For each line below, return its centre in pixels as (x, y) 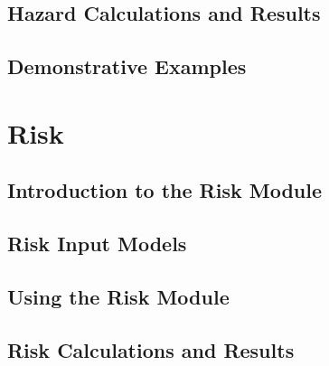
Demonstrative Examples (127, 66)
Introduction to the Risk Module (165, 190)
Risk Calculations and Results (151, 349)
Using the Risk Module (118, 296)
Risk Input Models (97, 244)
